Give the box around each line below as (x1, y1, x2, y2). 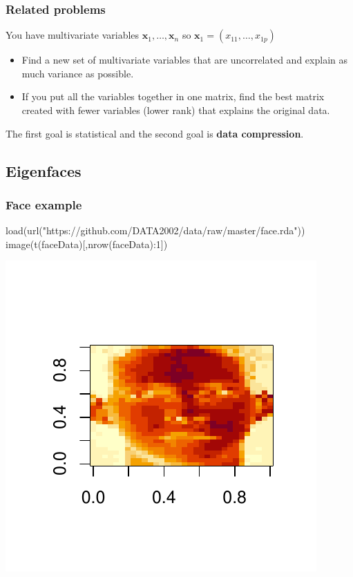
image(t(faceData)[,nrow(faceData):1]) (6, 236, 168, 251)
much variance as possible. (21, 66, 134, 80)
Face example (6, 196, 82, 213)
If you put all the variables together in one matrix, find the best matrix (21, 89, 325, 104)
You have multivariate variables (6, 28, 140, 42)
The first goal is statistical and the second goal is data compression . (6, 126, 304, 140)
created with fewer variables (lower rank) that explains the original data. (21, 103, 330, 117)
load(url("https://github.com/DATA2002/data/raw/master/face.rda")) (6, 223, 305, 238)
